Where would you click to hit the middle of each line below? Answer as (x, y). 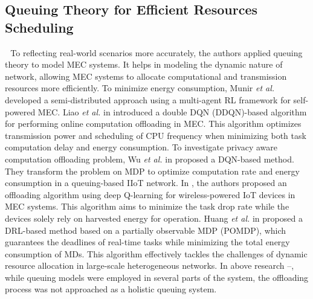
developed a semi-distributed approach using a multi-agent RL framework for (148, 99)
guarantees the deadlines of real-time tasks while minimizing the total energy (147, 242)
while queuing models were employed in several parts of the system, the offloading (157, 277)
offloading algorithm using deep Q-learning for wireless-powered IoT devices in (150, 194)
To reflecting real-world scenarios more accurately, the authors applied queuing (156, 52)
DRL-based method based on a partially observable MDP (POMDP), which (146, 230)
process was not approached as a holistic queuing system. (111, 289)
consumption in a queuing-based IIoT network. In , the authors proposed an (146, 183)
